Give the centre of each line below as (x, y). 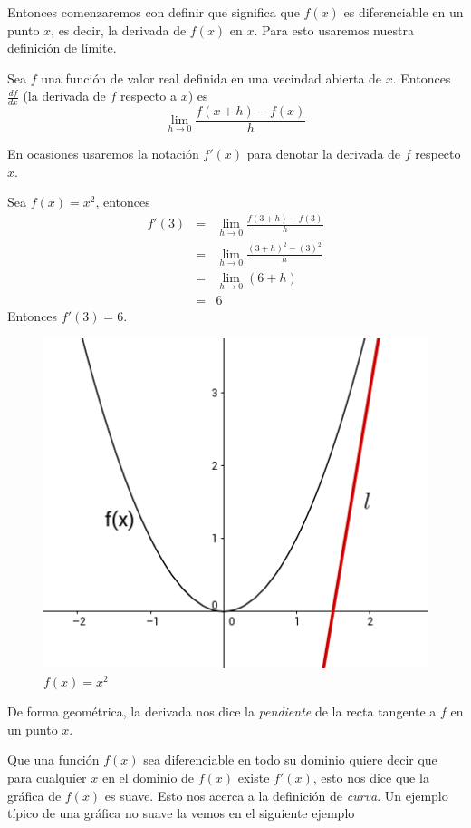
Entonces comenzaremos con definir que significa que (154, 12)
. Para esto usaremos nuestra (334, 29)
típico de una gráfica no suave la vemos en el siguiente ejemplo (181, 813)
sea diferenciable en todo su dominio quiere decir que (290, 760)
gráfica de (34, 795)
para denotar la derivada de (324, 154)
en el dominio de (148, 777)
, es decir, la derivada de (119, 29)
